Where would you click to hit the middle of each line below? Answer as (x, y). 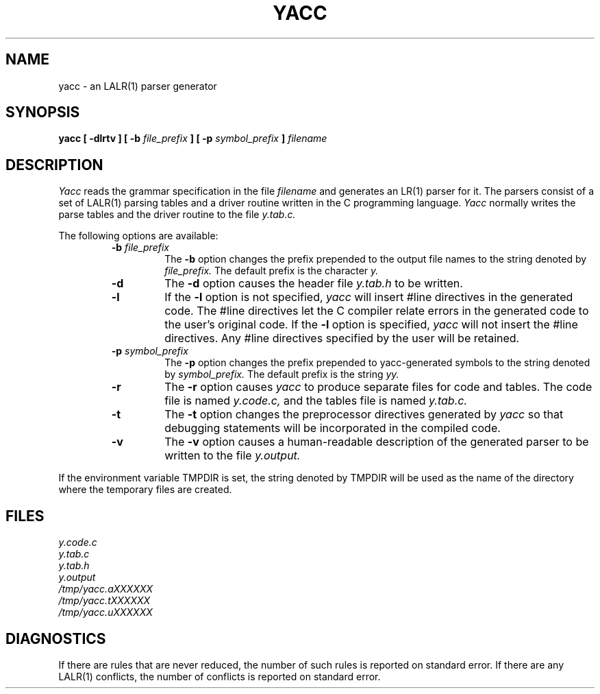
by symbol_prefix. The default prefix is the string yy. (282, 374)
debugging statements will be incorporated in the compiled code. (333, 428)
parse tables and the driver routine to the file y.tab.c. (177, 215)
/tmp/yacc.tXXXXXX (104, 601)
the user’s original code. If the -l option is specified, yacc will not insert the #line (371, 325)
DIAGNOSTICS (56, 638)
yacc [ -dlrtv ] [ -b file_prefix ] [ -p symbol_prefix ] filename (193, 139)
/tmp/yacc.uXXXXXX (105, 612)
